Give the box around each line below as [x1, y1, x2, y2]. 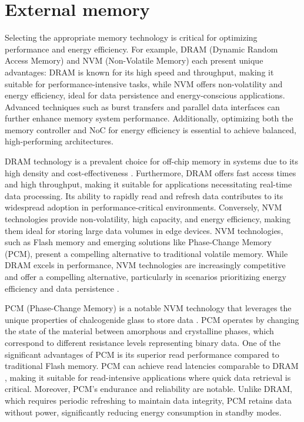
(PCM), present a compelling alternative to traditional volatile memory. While [5, 247, 288, 259]
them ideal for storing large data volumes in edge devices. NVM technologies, [5, 224, 283, 236]
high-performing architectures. [5, 135, 113, 147]
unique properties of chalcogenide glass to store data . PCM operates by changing [5, 313, 299, 325]
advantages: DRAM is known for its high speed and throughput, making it [5, 65, 274, 78]
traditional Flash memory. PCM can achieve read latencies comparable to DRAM [5, 360, 299, 372]
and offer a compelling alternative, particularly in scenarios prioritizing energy [5, 271, 286, 282]
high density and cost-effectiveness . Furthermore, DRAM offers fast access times [5, 166, 296, 179]
